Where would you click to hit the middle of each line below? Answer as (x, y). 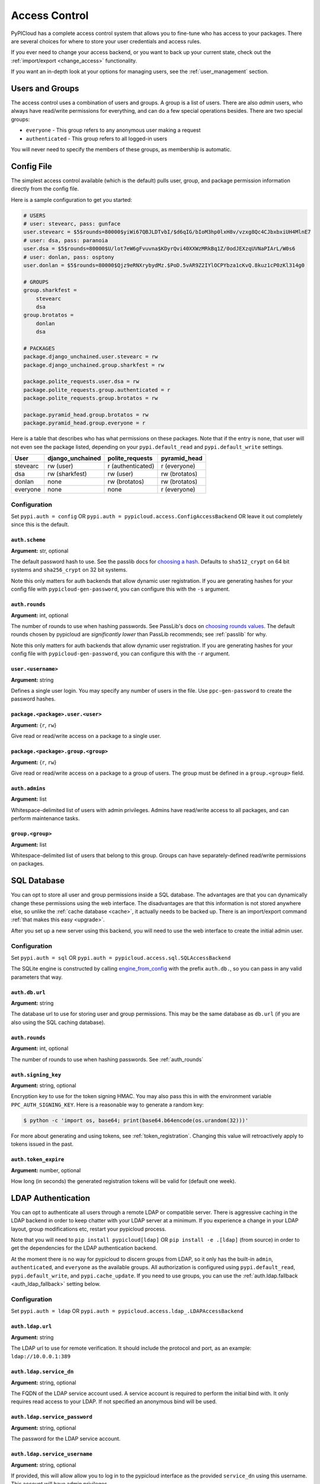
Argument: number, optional (46, 1170)
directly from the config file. (45, 189)
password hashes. (33, 699)
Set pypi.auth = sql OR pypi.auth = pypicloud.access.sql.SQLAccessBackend (121, 957)
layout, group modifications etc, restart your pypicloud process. (89, 1229)
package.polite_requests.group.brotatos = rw (91, 398)
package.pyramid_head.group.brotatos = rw (86, 415)
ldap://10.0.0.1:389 (41, 1357)
